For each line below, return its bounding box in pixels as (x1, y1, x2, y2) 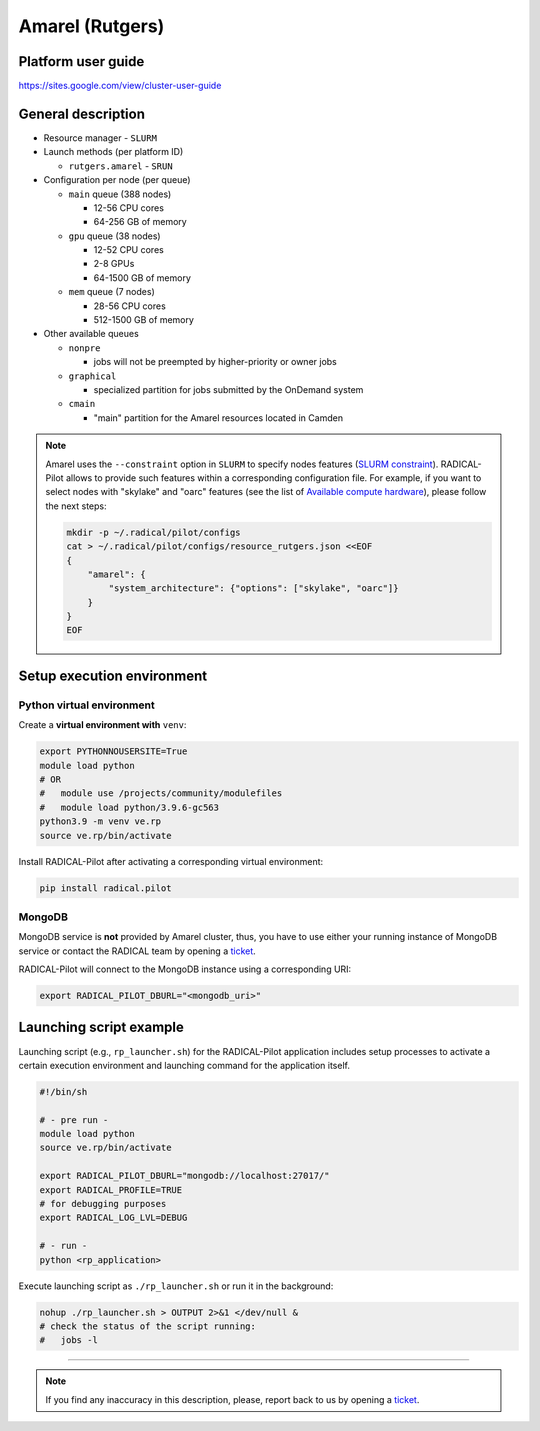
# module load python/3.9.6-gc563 (39, 801, 220, 813)
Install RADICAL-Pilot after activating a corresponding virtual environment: (18, 855, 324, 867)
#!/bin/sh (39, 1086, 88, 1097)
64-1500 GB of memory (93, 271, 192, 284)
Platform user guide (18, 53, 145, 70)
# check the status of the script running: (39, 1320, 257, 1332)
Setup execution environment (18, 667, 208, 684)
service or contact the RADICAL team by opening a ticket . (18, 945, 257, 957)
